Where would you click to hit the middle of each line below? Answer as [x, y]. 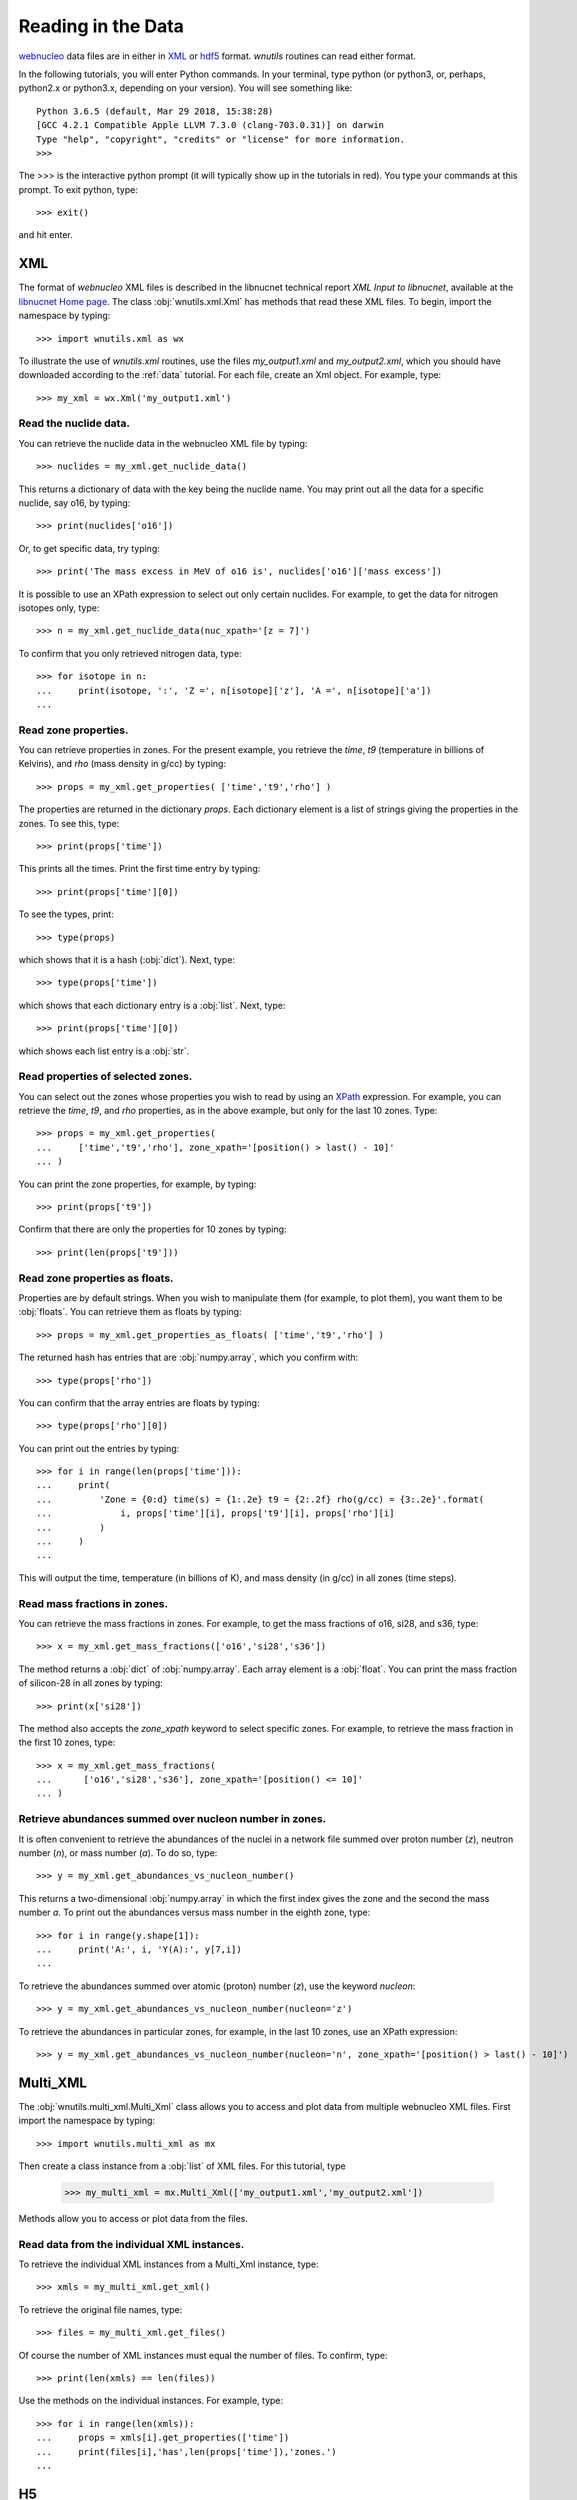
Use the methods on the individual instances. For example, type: [151, 2401]
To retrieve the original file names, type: [100, 2309]
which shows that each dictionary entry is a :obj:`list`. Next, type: [152, 1005]
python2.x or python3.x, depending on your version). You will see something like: [185, 88]
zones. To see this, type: [69, 823]
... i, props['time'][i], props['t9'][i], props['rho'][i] [215, 1513]
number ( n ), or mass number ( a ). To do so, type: [118, 1852]
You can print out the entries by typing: [99, 1448]
